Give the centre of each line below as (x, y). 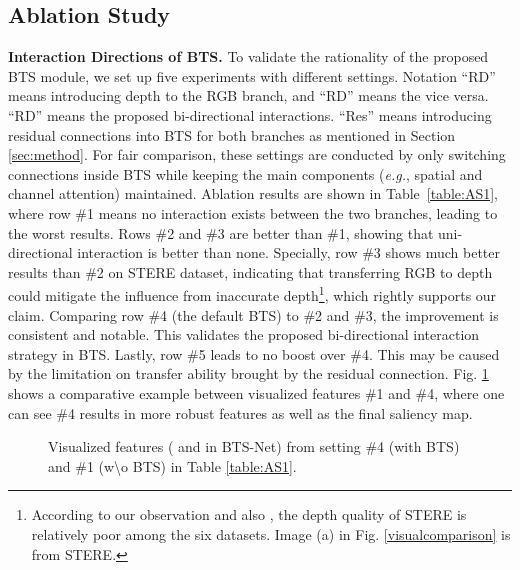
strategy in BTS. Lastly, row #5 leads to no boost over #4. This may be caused (254, 353)
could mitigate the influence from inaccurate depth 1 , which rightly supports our (252, 293)
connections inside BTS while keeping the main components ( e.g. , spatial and (245, 173)
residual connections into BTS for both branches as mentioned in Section (232, 134)
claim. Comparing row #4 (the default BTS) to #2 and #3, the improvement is (253, 314)
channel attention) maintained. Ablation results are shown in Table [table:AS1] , (253, 193)
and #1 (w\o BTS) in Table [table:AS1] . (172, 465)
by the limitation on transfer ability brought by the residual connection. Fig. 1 (248, 373)
